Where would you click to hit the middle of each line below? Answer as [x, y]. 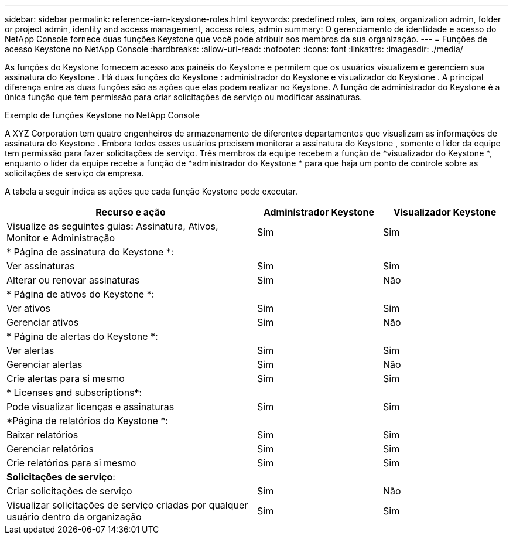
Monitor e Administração [61, 238]
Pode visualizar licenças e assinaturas [90, 407]
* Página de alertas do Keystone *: [82, 336]
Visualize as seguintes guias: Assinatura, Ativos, [112, 226]
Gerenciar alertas [45, 364]
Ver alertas [30, 350]
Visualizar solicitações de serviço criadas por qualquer [127, 505]
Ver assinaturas [41, 266]
